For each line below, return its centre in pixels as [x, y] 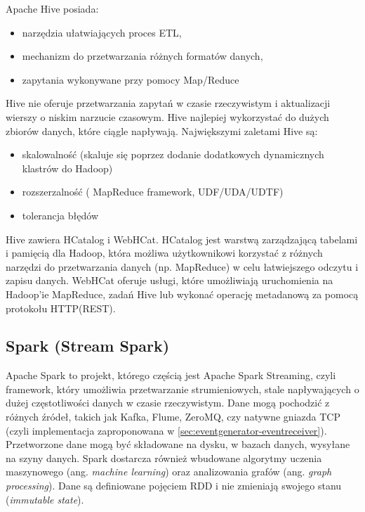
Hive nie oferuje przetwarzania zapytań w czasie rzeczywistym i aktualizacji [168, 103]
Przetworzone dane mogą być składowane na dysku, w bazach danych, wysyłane [178, 444]
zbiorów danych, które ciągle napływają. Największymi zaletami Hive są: [162, 130]
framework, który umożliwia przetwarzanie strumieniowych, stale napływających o [182, 389]
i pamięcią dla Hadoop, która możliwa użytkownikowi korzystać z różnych [164, 253]
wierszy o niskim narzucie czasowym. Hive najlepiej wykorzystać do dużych [167, 116]
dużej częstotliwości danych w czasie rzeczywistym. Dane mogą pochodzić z [168, 403]
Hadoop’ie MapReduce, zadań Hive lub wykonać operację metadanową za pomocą [182, 294]
